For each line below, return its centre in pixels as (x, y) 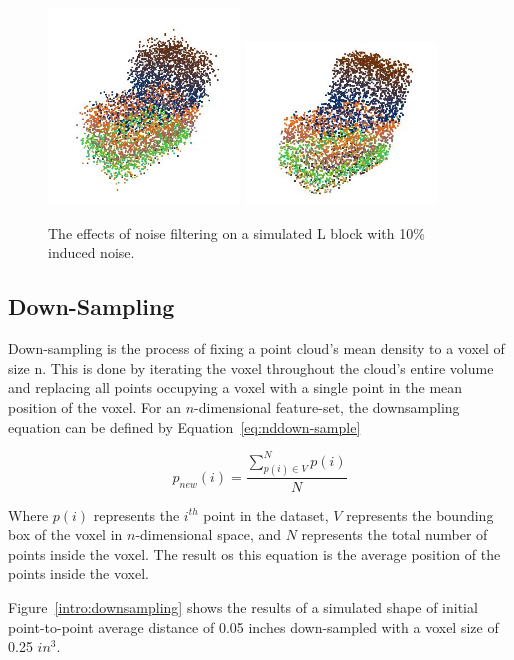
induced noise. (91, 252)
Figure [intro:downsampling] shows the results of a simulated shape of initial (243, 606)
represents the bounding (420, 514)
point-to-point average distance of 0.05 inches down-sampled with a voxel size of (253, 626)
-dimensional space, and (208, 534)
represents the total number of (394, 534)
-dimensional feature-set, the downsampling (327, 407)
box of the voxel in (65, 534)
